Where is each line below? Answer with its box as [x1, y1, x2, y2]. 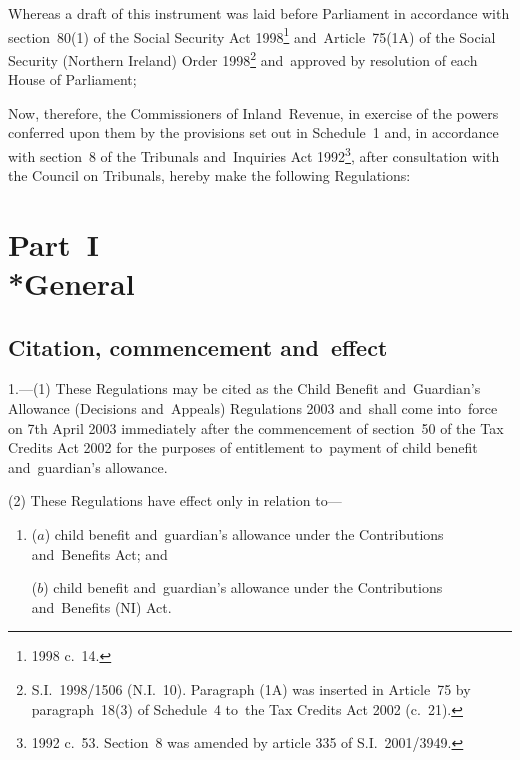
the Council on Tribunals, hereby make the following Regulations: [8, 165, 411, 186]
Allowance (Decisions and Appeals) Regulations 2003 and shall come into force [8, 398, 498, 419]
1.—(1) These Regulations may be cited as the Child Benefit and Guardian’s [8, 378, 481, 399]
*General [8, 263, 135, 304]
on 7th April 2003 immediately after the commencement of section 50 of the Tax [8, 417, 504, 438]
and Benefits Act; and [31, 543, 168, 564]
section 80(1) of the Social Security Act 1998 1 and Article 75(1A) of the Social [8, 23, 496, 47]
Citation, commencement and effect [8, 331, 388, 362]
